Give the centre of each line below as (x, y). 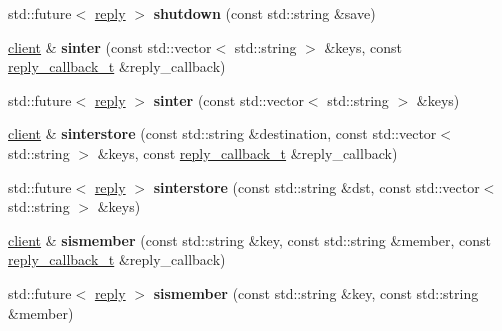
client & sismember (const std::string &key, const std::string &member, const (249, 239)
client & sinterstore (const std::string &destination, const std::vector (222, 133)
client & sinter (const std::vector (110, 46)
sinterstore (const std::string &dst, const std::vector (316, 186)
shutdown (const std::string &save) (264, 13)
